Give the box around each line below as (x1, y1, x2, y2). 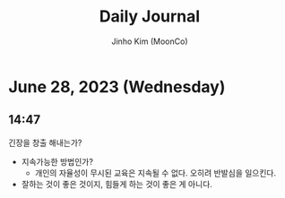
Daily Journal (99, 6, 201, 27)
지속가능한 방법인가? (21, 156, 93, 167)
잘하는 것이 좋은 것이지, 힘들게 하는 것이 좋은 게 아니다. (21, 178, 212, 189)
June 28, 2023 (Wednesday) (8, 76, 226, 97)
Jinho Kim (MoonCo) (110, 36, 189, 47)
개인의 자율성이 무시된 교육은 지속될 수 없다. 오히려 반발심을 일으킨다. (34, 168, 277, 178)
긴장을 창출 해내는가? (8, 137, 82, 148)
